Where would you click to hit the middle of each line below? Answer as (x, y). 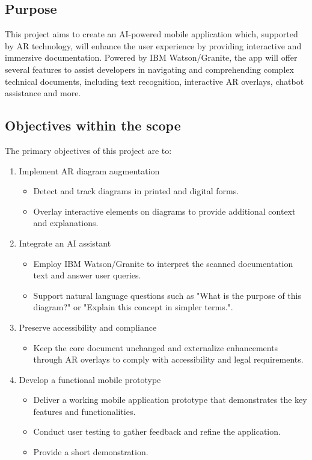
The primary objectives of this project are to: (88, 150)
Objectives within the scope (93, 125)
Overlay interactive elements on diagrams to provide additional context (164, 211)
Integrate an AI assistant (65, 243)
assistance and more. (43, 93)
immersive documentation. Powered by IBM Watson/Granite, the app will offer (151, 57)
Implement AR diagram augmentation (89, 170)
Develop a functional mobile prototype (90, 379)
